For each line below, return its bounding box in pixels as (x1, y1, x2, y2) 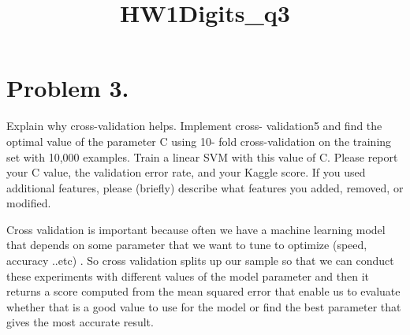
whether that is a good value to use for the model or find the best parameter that (6, 298, 401, 315)
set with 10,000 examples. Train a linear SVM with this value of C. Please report (6, 148, 398, 165)
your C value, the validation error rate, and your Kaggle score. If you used (6, 164, 366, 181)
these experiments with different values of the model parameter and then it (6, 267, 370, 284)
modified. (6, 195, 51, 211)
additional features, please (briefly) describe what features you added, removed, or (6, 179, 404, 195)
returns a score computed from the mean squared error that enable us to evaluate (6, 283, 401, 300)
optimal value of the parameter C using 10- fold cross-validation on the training (6, 132, 392, 149)
